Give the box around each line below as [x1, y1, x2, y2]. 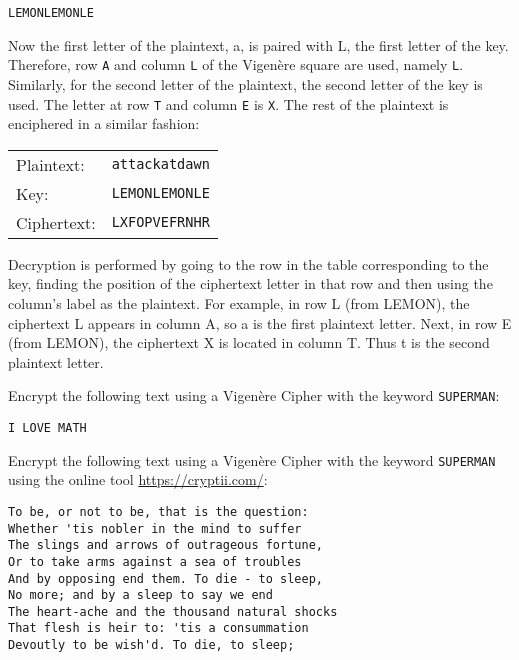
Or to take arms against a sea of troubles [8, 554, 302, 569]
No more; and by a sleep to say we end [8, 588, 273, 603]
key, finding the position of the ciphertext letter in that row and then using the [8, 273, 493, 294]
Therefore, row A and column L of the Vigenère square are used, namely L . [8, 54, 464, 75]
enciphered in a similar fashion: [8, 113, 200, 134]
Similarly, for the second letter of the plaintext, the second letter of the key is [8, 73, 483, 94]
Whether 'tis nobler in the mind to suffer [8, 521, 302, 536]
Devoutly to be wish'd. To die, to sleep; [8, 638, 295, 653]
